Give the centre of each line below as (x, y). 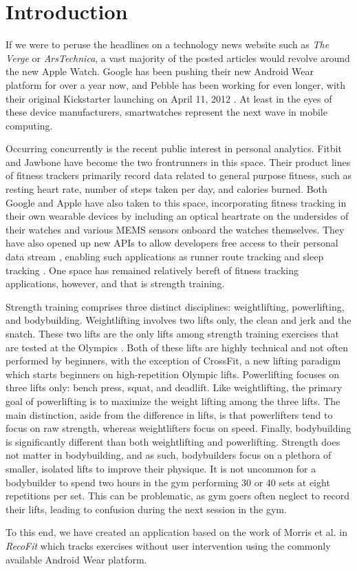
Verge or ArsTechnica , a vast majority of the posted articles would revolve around (178, 58)
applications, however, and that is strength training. (115, 283)
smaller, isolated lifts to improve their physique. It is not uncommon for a (161, 468)
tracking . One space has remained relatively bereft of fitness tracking (152, 270)
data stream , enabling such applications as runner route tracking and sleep (165, 257)
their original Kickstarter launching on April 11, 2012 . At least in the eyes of (169, 98)
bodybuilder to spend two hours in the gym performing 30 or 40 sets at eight (168, 482)
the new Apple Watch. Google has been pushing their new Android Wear (160, 71)
